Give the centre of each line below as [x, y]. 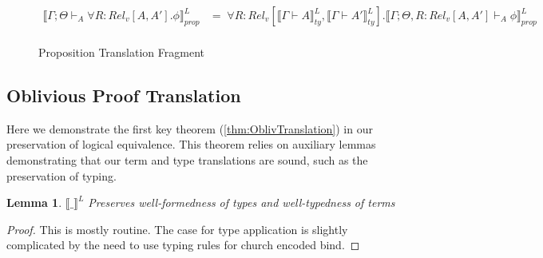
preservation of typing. [61, 175]
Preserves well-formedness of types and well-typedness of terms [242, 202]
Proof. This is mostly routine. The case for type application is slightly [177, 229]
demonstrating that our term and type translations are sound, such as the [187, 160]
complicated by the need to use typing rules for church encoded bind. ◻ [183, 245]
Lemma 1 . [34, 202]
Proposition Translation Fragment [121, 52]
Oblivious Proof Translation [124, 95]
